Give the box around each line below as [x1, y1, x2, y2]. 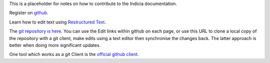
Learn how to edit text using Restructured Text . [9, 19, 106, 25]
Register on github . [9, 10, 48, 16]
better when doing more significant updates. [9, 42, 101, 48]
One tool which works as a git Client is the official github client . [9, 51, 139, 57]
